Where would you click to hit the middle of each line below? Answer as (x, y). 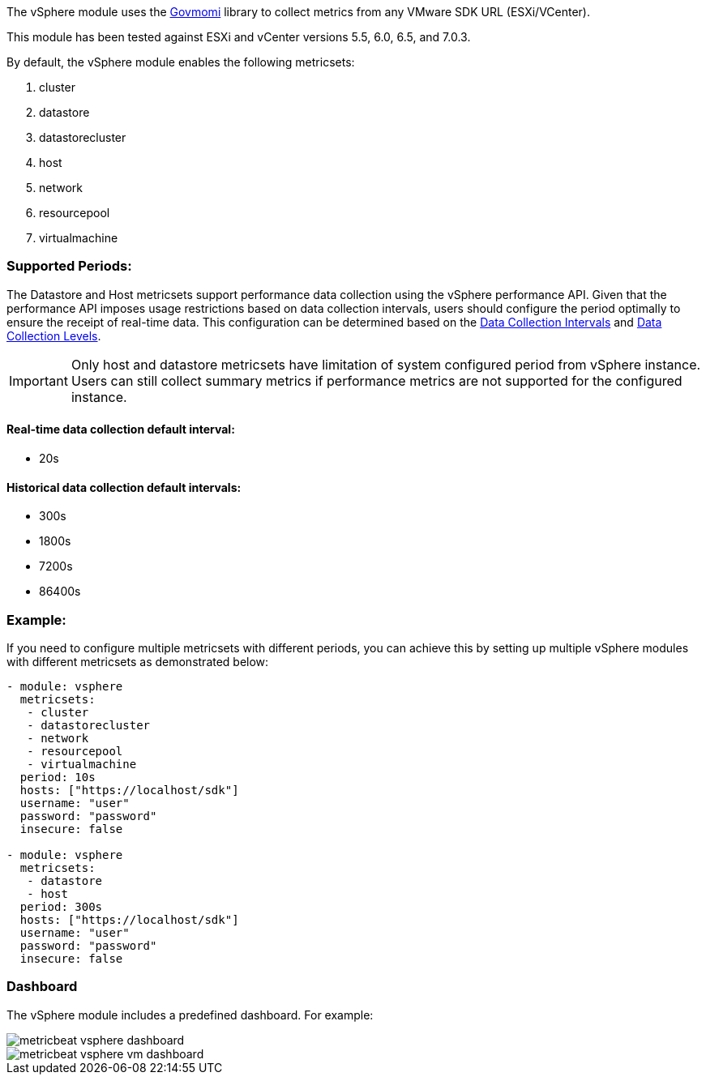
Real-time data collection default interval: (121, 429)
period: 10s (58, 777)
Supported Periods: (69, 266)
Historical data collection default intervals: (124, 487)
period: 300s (61, 906)
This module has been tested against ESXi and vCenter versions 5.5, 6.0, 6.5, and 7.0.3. (239, 37)
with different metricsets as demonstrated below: (138, 661)
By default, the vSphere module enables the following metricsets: (181, 62)
